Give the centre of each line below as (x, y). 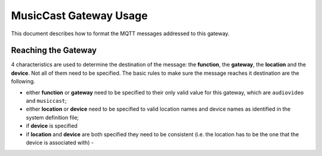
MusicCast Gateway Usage (80, 16)
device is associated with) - (60, 142)
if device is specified (52, 126)
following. (23, 81)
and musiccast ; (46, 101)
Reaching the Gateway (54, 51)
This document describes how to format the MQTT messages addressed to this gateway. (120, 33)
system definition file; (52, 117)
